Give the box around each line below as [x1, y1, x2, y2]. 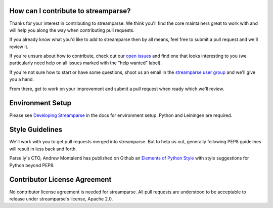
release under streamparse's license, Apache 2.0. [9, 195, 113, 202]
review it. [9, 44, 29, 50]
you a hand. [9, 76, 34, 82]
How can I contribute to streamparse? [9, 7, 131, 15]
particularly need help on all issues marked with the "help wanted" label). [9, 60, 162, 66]
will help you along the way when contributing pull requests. [9, 27, 135, 33]
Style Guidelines [9, 126, 63, 134]
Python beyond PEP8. [9, 162, 55, 168]
